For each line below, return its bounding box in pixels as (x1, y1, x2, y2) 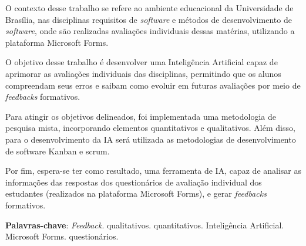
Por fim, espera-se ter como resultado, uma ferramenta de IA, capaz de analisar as (5, 164, 302, 177)
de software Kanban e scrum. (5, 144, 110, 157)
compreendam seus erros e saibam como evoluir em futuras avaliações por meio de (5, 79, 301, 91)
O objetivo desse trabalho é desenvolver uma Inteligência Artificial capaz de (5, 56, 278, 68)
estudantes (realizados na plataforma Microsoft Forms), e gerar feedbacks (5, 187, 267, 200)
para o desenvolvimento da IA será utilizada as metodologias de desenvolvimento (5, 133, 296, 145)
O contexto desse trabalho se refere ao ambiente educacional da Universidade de (5, 2, 294, 14)
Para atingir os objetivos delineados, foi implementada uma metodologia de (5, 110, 276, 122)
